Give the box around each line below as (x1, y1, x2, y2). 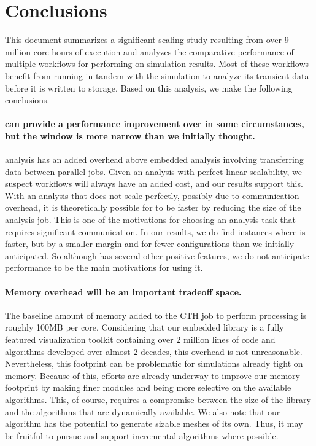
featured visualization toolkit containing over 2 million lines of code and (5, 333, 276, 345)
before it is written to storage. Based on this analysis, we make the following (5, 81, 293, 94)
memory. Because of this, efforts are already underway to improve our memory (5, 369, 300, 381)
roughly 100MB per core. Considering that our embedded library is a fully (5, 321, 284, 334)
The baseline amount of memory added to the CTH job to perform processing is (5, 308, 307, 321)
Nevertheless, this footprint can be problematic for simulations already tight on (5, 357, 303, 370)
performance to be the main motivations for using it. (5, 261, 203, 274)
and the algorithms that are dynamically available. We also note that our (5, 405, 280, 418)
